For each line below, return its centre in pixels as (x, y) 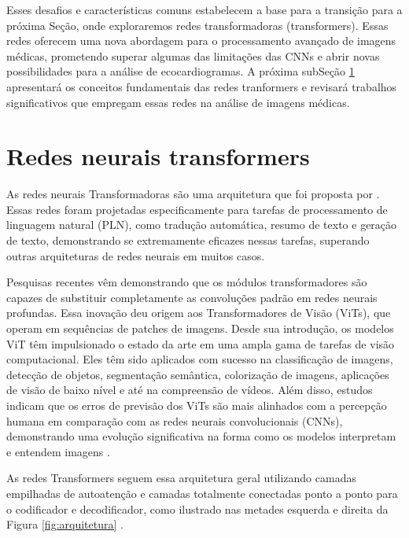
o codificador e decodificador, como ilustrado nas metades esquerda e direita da (197, 509)
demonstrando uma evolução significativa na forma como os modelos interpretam (201, 436)
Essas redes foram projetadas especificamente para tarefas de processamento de (197, 209)
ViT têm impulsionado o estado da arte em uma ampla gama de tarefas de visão (201, 343)
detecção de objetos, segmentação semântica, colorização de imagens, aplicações (198, 374)
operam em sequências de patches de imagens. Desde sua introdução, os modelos (200, 328)
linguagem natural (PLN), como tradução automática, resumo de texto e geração (202, 225)
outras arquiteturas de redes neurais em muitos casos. (136, 255)
